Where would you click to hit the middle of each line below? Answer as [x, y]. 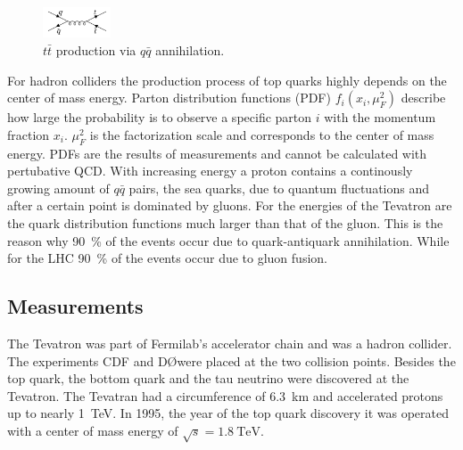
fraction [29, 134]
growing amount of [58, 188]
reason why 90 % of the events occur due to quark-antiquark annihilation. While [228, 240]
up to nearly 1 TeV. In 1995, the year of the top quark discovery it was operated [228, 413]
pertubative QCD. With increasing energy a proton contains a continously [210, 171]
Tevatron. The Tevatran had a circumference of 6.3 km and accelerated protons [225, 395]
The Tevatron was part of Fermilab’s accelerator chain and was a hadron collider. [230, 343]
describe [423, 98]
